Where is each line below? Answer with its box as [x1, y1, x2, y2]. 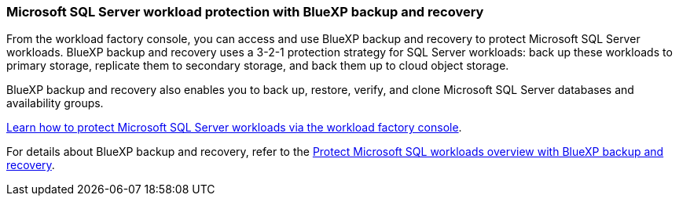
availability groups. [6, 96, 104, 110]
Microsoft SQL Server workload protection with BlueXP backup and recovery [6, 4, 484, 20]
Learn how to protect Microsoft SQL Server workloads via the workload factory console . [6, 121, 462, 135]
